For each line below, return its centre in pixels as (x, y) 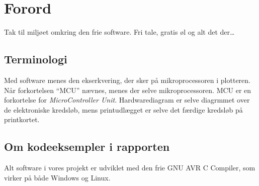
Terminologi (36, 59)
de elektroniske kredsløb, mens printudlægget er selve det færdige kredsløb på (123, 109)
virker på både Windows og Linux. (57, 177)
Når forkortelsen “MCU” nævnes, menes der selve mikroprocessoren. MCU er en (128, 90)
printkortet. (22, 119)
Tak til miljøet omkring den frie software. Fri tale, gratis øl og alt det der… (119, 32)
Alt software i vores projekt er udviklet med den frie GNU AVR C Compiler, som (130, 168)
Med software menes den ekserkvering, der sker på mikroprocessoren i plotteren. (127, 80)
